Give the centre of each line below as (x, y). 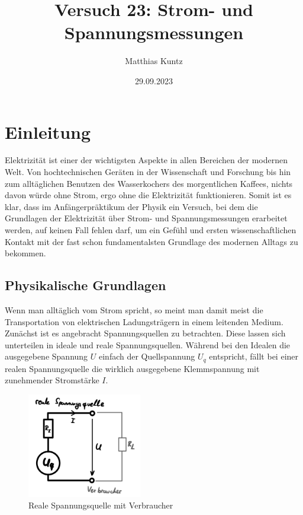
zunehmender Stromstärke (52, 380)
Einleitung (48, 131)
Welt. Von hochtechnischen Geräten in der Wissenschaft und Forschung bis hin (148, 172)
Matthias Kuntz (154, 61)
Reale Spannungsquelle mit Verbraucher (101, 505)
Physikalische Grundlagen (86, 285)
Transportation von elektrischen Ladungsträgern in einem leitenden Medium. (144, 321)
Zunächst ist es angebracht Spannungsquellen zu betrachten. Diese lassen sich (145, 333)
